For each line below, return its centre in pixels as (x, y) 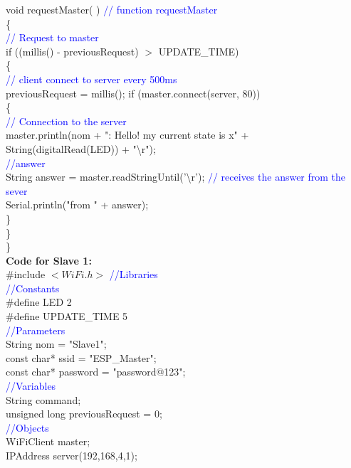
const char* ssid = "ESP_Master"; (81, 357)
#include (26, 274)
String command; (43, 399)
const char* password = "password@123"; (96, 372)
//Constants (33, 288)
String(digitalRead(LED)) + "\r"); (81, 148)
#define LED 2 (39, 302)
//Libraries (133, 274)
